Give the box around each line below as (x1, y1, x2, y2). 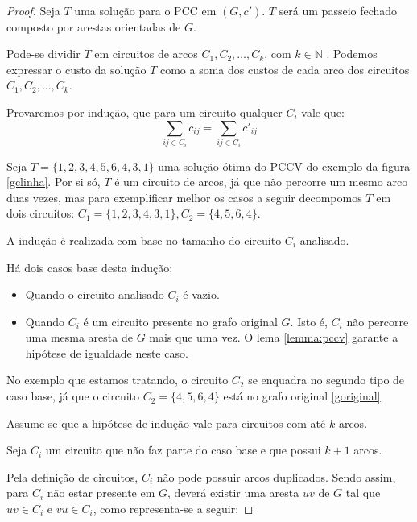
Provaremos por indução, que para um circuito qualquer (6, 103, 283, 120)
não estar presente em (47, 484, 155, 501)
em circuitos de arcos (94, 45, 198, 62)
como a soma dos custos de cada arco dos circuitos (159, 60, 410, 77)
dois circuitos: (6, 205, 75, 222)
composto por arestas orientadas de (6, 18, 181, 35)
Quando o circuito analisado (25, 286, 164, 303)
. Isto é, (290, 313, 328, 329)
